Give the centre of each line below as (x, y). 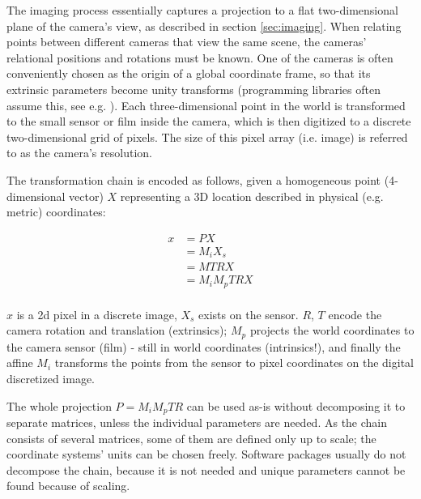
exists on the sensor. (249, 314)
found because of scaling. (68, 486)
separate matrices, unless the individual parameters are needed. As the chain (197, 422)
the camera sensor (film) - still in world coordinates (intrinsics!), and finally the (204, 346)
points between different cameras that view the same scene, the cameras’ (187, 42)
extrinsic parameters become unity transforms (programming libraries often (193, 89)
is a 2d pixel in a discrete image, (97, 314)
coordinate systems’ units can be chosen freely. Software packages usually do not (206, 454)
